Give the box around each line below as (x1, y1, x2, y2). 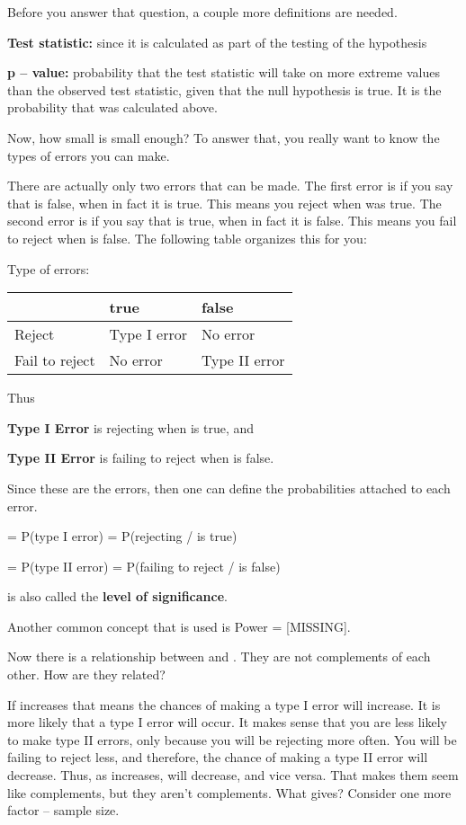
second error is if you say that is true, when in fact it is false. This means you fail (7, 211, 457, 230)
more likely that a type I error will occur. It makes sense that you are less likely (7, 713, 447, 732)
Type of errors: (7, 259, 90, 278)
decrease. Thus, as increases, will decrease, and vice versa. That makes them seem (7, 766, 459, 785)
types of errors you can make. (7, 146, 170, 164)
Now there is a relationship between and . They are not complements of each (7, 647, 431, 666)
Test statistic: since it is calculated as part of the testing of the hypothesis (7, 32, 427, 51)
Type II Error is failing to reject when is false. (7, 448, 274, 467)
